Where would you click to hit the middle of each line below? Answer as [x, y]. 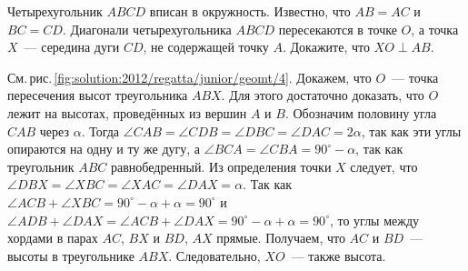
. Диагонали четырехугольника [147, 29]
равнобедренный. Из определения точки [221, 166]
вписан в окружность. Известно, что [250, 11]
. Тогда [100, 130]
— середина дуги [72, 47]
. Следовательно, [214, 255]
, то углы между [374, 220]
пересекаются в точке [338, 29]
